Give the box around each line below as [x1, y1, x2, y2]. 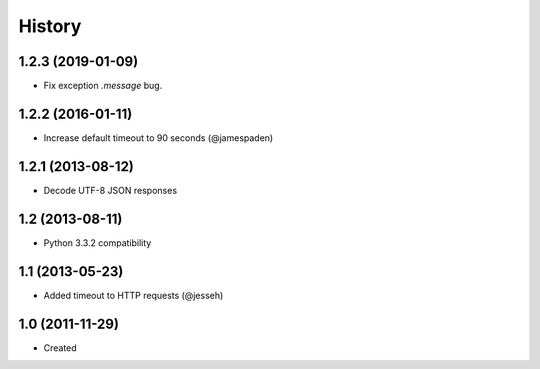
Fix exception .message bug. [43, 80, 163, 92]
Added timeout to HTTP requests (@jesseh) [43, 289, 224, 301]
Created [43, 341, 77, 354]
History [18, 15, 82, 37]
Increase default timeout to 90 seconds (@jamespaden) [43, 131, 274, 144]
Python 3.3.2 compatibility [43, 236, 152, 249]
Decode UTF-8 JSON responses [43, 184, 178, 196]
